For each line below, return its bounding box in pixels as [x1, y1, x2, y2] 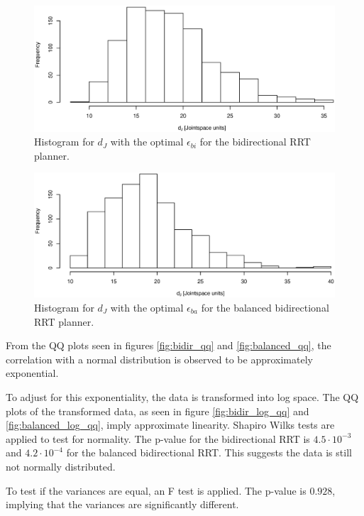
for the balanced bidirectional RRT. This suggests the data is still [66, 445, 352, 460]
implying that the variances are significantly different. [6, 497, 239, 512]
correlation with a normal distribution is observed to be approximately [6, 351, 313, 366]
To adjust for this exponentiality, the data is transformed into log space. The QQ [6, 389, 359, 404]
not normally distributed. [6, 459, 116, 473]
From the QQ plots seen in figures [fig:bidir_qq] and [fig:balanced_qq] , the [6, 338, 331, 353]
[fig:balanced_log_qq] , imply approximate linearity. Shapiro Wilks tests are [6, 417, 335, 432]
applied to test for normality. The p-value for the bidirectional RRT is [6, 431, 310, 446]
